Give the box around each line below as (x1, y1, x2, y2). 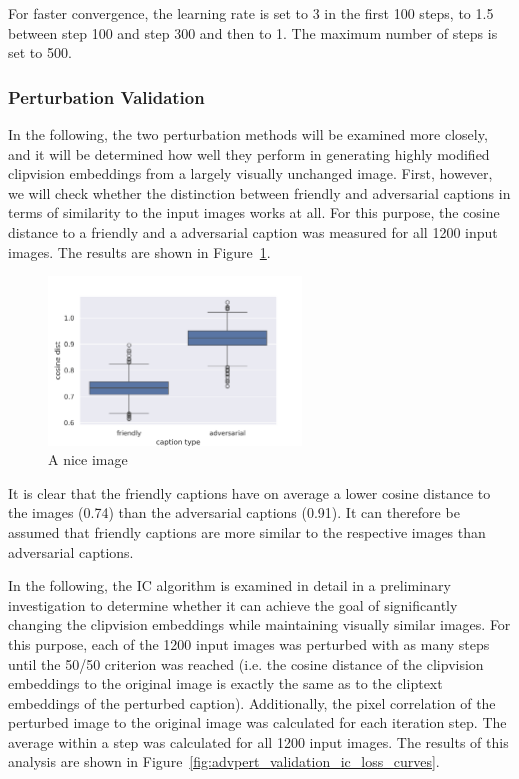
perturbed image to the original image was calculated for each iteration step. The (8, 712, 507, 733)
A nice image (48, 449, 128, 470)
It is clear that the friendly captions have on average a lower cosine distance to (8, 482, 491, 503)
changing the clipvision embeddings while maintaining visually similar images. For (8, 614, 511, 635)
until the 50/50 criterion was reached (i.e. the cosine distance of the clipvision (8, 653, 484, 674)
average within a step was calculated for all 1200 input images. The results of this (8, 731, 509, 752)
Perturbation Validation (8, 84, 205, 109)
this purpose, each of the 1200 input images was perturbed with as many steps (8, 633, 490, 654)
